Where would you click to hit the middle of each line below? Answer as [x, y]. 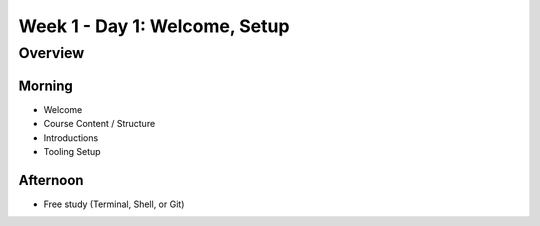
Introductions [71, 137]
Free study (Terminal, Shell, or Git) [114, 204]
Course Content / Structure [99, 124]
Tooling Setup [72, 151]
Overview [51, 53]
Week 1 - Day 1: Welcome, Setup [154, 26]
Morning [46, 85]
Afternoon [51, 180]
